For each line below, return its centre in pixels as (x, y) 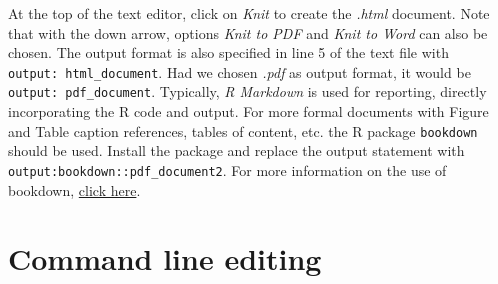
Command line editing (165, 258)
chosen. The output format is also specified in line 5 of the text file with (228, 52)
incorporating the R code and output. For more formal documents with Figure (248, 111)
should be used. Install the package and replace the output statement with (236, 150)
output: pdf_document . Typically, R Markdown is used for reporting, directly (247, 91)
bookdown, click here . (74, 189)
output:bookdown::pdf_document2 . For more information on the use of (227, 169)
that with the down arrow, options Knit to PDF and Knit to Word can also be (248, 32)
